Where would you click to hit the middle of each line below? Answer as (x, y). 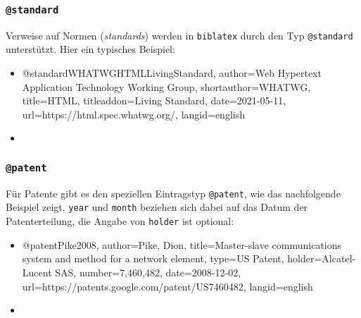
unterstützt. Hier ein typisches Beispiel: (90, 49)
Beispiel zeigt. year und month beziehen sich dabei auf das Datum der (157, 207)
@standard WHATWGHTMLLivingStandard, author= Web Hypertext (172, 73)
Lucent (37, 272)
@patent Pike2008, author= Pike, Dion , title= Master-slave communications (182, 244)
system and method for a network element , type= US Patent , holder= (172, 258)
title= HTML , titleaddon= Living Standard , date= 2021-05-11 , (154, 100)
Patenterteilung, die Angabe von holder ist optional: (120, 221)
